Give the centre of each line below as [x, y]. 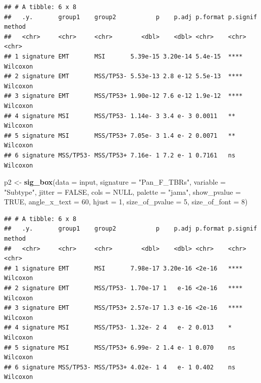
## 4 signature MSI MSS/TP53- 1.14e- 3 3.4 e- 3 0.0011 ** [120, 116]
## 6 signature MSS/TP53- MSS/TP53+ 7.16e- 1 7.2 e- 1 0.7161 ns [120, 155]
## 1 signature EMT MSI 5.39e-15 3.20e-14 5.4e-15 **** [123, 56]
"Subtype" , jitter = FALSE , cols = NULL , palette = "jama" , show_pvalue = [123, 191]
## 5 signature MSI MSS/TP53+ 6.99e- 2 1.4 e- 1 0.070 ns [120, 347]
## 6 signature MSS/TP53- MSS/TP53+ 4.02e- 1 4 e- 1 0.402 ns [120, 367]
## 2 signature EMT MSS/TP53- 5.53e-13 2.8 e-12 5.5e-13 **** [123, 76]
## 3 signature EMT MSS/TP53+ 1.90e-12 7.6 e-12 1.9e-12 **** [123, 96]
